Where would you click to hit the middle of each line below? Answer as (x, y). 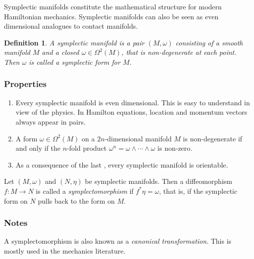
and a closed (60, 52)
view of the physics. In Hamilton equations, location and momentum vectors (131, 112)
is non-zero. (175, 148)
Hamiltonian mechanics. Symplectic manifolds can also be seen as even (111, 16)
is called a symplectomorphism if (85, 191)
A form (26, 138)
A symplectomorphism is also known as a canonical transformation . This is (118, 241)
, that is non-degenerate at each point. (179, 52)
